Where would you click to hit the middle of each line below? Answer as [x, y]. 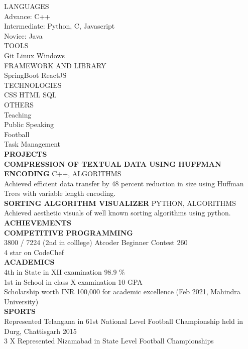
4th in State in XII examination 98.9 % [65, 272]
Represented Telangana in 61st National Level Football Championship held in [124, 321]
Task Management [32, 144]
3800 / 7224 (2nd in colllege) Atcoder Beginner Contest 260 [96, 242]
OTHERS [19, 104]
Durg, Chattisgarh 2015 [40, 331]
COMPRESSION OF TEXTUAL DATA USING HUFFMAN [113, 163]
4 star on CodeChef [34, 252]
